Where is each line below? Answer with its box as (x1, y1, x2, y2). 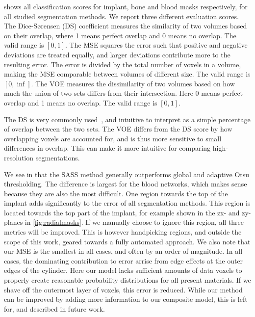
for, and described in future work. (4, 303, 105, 314)
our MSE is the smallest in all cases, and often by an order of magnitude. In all (4, 246, 243, 256)
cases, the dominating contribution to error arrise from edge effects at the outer (4, 255, 243, 265)
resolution (4, 152, 34, 162)
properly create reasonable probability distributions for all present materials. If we (4, 275, 251, 285)
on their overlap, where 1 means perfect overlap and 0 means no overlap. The (4, 30, 236, 40)
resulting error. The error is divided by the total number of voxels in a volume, (4, 59, 241, 69)
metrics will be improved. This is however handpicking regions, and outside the (4, 227, 242, 237)
